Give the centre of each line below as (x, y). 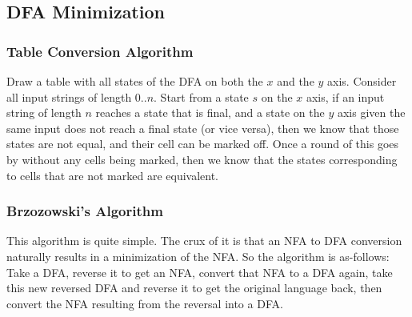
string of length (44, 112)
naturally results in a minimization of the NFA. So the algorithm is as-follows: (198, 256)
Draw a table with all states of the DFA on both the (135, 81)
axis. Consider (362, 81)
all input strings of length (69, 96)
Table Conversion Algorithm (100, 51)
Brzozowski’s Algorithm (85, 211)
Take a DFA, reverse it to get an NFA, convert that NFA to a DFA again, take (200, 272)
